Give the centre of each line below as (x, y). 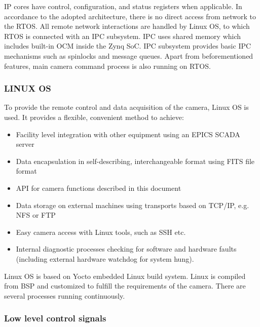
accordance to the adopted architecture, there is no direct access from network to (130, 16)
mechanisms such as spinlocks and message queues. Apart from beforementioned (129, 55)
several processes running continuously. (65, 295)
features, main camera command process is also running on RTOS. (107, 66)
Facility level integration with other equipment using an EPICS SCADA (128, 134)
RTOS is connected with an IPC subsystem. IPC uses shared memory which (123, 36)
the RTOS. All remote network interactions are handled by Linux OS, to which (127, 26)
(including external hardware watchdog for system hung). (105, 258)
